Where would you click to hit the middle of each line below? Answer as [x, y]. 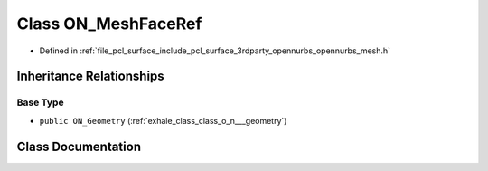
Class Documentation [79, 146]
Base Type [40, 102]
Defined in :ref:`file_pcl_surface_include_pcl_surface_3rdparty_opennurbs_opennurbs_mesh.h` [215, 51]
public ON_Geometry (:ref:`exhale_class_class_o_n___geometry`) [163, 120]
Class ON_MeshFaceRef [109, 24]
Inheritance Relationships [90, 76]
